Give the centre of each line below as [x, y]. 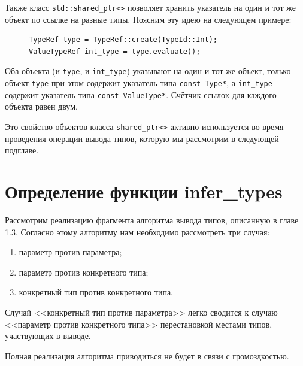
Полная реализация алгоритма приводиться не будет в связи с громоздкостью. [147, 356]
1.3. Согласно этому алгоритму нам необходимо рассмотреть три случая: [137, 232]
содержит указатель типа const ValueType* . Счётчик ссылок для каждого [141, 94]
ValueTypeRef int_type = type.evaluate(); [115, 51]
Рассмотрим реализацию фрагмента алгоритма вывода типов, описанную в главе [152, 220]
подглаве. [22, 150]
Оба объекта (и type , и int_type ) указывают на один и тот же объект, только [148, 71]
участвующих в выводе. [48, 336]
